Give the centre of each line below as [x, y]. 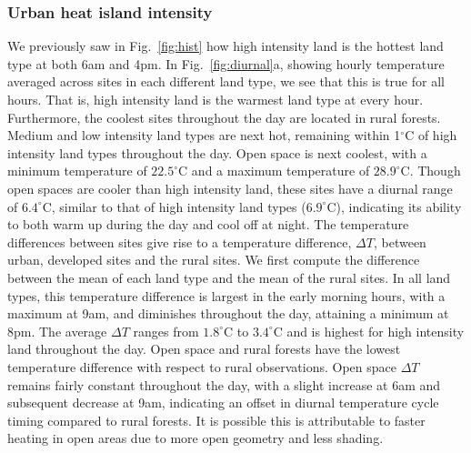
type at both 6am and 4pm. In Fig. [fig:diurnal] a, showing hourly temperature [226, 63]
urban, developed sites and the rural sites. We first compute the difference [214, 260]
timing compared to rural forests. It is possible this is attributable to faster [216, 420]
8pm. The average [57, 331]
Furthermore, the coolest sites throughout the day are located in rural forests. [224, 117]
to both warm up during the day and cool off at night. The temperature [208, 224]
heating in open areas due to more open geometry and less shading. [195, 438]
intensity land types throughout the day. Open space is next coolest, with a [217, 152]
